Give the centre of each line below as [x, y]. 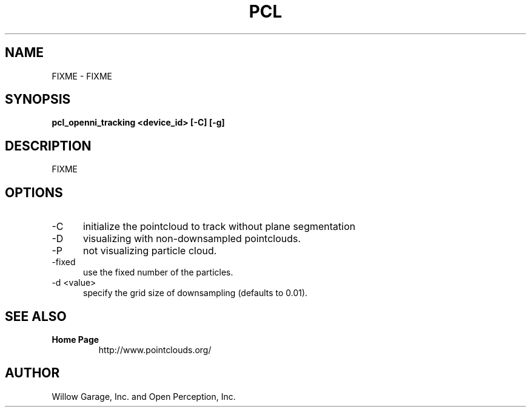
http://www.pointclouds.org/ [155, 350]
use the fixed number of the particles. [158, 272]
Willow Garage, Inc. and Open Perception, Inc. [144, 396]
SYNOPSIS [38, 100]
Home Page [75, 339]
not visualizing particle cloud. [150, 251]
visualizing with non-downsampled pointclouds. [192, 239]
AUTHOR [32, 373]
